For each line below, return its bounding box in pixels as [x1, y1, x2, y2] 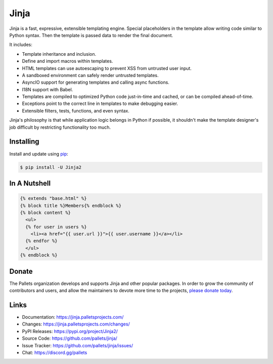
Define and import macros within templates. [22, 58, 113, 64]
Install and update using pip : [9, 151, 68, 157]
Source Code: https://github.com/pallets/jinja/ [22, 335, 117, 342]
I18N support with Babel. [22, 86, 73, 92]
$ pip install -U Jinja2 [20, 164, 82, 170]
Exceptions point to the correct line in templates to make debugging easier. [22, 100, 178, 106]
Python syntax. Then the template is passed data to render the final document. [9, 32, 173, 38]
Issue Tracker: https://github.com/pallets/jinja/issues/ [22, 342, 133, 348]
